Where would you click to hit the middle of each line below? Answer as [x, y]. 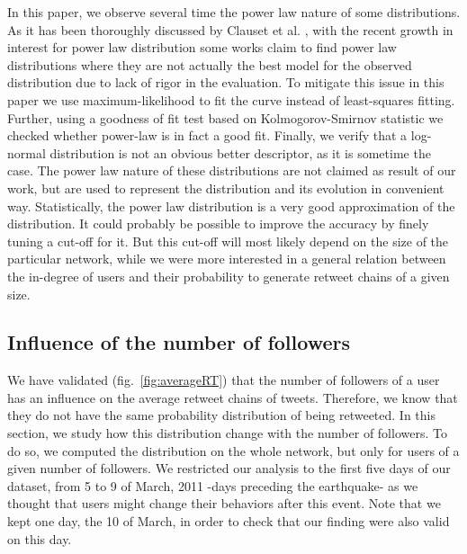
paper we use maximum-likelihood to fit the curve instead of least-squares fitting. [231, 99]
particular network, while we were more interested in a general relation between [227, 259]
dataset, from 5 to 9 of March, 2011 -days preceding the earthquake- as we [213, 485]
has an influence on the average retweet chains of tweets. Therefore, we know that [233, 397]
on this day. [40, 538]
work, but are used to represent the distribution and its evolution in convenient [226, 188]
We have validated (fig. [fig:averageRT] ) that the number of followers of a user [224, 380]
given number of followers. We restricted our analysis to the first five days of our [229, 468]
